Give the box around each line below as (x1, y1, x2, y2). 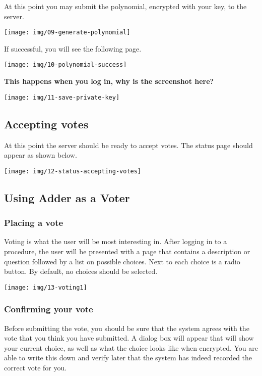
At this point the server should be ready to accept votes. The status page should (4, 139, 253, 150)
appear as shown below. (4, 150, 77, 160)
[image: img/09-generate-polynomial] (4, 29, 130, 36)
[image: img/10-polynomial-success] (4, 61, 127, 69)
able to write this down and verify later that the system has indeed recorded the (4, 352, 252, 363)
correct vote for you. (4, 362, 67, 373)
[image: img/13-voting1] (4, 284, 87, 291)
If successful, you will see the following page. (4, 43, 142, 54)
